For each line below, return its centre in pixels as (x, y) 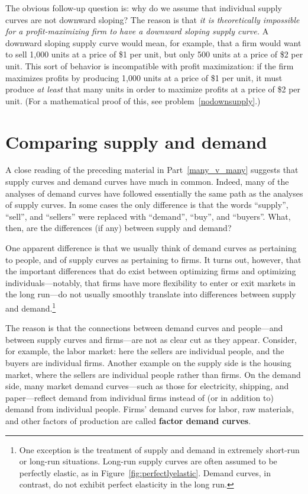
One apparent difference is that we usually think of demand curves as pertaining (151, 248)
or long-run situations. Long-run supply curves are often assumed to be (148, 461)
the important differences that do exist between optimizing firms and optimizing (151, 271)
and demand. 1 (31, 307)
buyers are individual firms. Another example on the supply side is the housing (148, 363)
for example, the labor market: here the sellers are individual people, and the (145, 351)
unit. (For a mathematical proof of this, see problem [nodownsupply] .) (133, 100)
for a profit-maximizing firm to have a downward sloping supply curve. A (137, 31)
